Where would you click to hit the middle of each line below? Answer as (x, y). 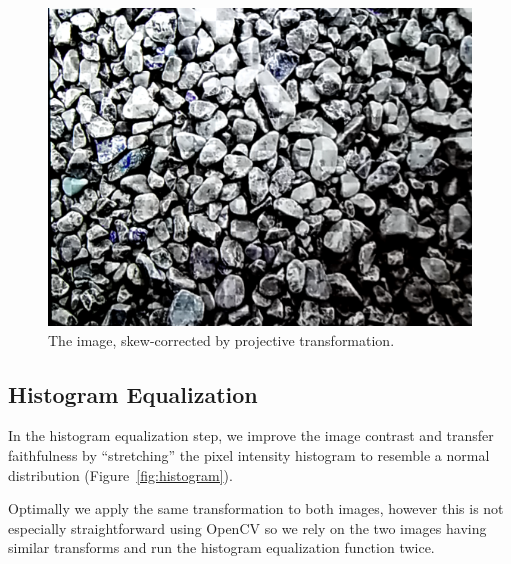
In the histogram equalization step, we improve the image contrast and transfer (251, 435)
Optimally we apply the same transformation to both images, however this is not (256, 508)
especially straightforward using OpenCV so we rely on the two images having (247, 527)
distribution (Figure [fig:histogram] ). (120, 474)
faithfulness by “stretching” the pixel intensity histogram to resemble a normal (249, 454)
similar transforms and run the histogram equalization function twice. (221, 547)
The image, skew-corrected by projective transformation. (221, 339)
